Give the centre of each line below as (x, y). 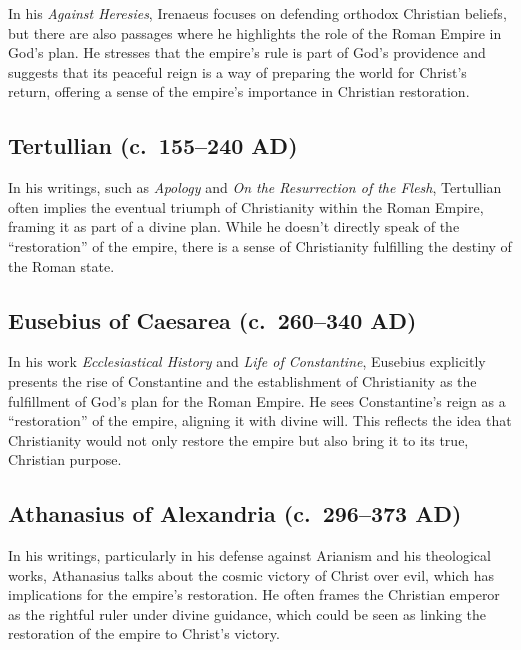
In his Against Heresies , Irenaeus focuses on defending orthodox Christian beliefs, (257, 13)
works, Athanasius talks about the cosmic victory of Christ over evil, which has (251, 574)
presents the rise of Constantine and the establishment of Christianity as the (242, 380)
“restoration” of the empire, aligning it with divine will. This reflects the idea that (260, 420)
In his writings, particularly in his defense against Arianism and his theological (249, 555)
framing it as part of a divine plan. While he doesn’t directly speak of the (234, 226)
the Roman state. (61, 265)
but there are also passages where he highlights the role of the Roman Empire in (255, 32)
